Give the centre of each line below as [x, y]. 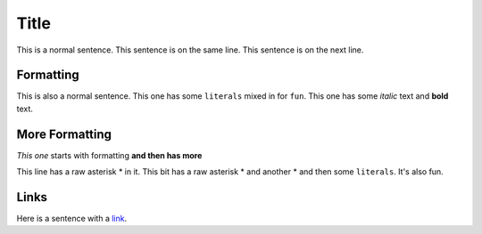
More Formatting [64, 134]
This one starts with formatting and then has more [109, 155]
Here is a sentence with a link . [72, 219]
